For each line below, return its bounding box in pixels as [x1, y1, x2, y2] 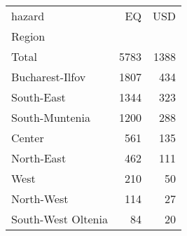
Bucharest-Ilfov [11, 69, 86, 85]
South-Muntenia [11, 109, 90, 125]
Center [11, 130, 44, 146]
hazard [11, 8, 45, 24]
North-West [11, 190, 69, 207]
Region [11, 28, 46, 44]
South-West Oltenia [11, 211, 108, 227]
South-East [11, 89, 66, 105]
